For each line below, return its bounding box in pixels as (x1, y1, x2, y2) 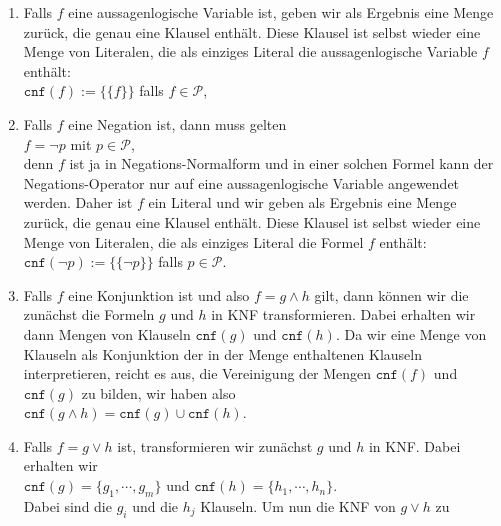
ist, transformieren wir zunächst (117, 435, 313, 456)
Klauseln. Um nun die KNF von (200, 495, 396, 516)
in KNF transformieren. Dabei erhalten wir (211, 304, 476, 325)
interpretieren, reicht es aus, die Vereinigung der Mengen (23, 363, 372, 384)
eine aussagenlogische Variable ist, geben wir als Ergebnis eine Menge (68, 2, 494, 22)
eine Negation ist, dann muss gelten (68, 113, 287, 134)
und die (132, 495, 179, 516)
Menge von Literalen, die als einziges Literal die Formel (23, 231, 364, 252)
